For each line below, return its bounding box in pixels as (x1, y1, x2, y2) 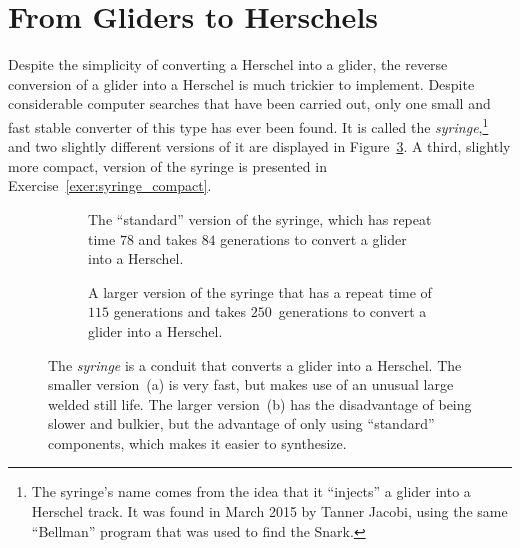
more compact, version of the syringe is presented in (8, 155, 327, 176)
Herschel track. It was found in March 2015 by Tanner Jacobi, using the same (31, 501, 508, 522)
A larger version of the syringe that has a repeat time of (88, 281, 432, 302)
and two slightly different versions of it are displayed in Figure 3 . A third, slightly (8, 136, 511, 157)
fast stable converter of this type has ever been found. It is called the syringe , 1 (8, 113, 489, 137)
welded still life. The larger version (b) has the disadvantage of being (48, 393, 472, 414)
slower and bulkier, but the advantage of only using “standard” (48, 413, 435, 434)
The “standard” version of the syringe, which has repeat (88, 208, 432, 229)
